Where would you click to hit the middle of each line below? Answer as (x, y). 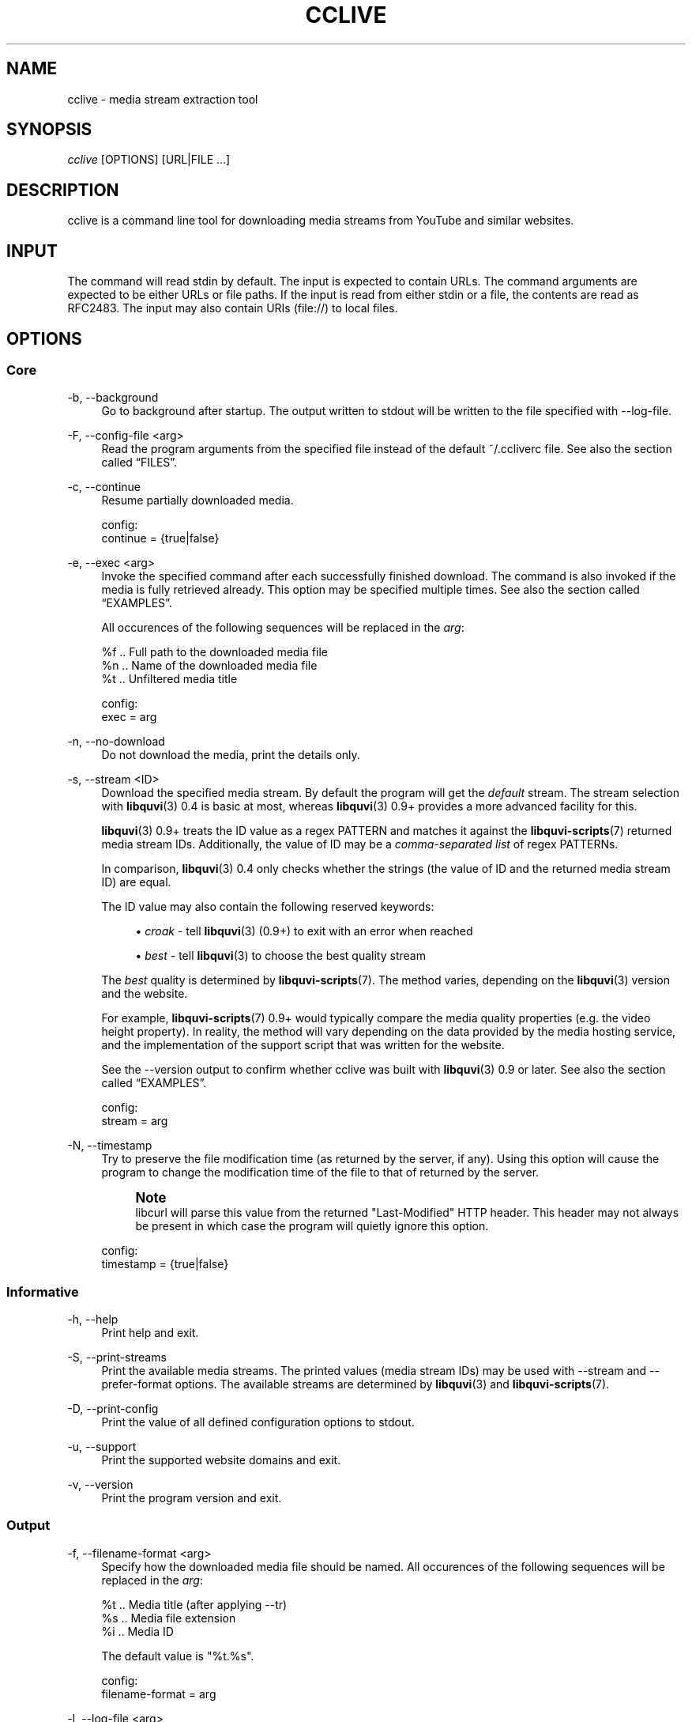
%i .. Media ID (137, 1631)
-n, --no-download (116, 742)
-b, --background (113, 398)
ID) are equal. (136, 882)
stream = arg (135, 1121)
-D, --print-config (113, 1409)
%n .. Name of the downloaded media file (209, 666)
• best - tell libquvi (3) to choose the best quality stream (280, 956)
